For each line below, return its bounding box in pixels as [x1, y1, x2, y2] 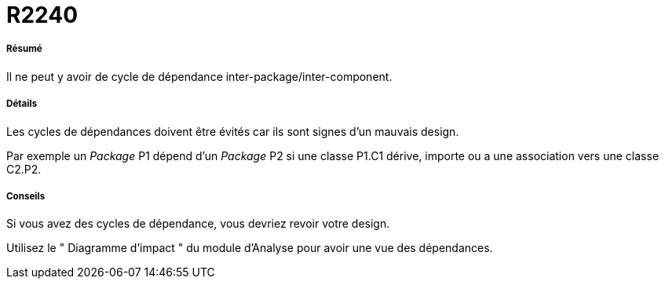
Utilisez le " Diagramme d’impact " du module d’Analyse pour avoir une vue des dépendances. [6, 241, 493, 255]
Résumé [6, 43, 42, 55]
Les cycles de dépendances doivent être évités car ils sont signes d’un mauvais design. [6, 124, 459, 138]
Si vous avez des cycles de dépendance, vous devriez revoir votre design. [6, 217, 390, 231]
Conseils [6, 190, 46, 202]
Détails [6, 98, 38, 110]
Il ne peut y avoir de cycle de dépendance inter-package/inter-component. [6, 69, 393, 83]
